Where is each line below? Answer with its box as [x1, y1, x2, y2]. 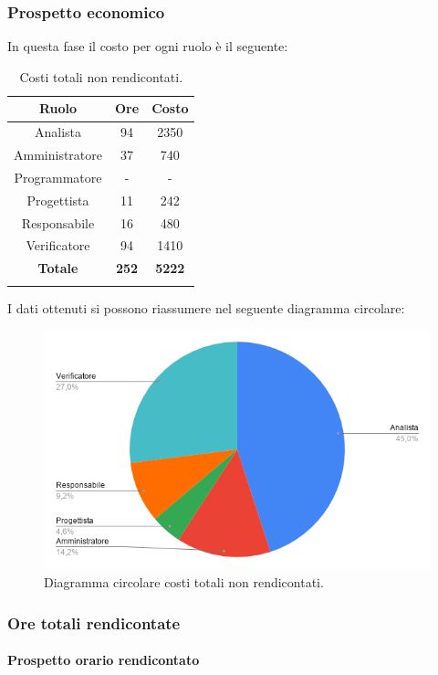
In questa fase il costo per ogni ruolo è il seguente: [7, 37, 288, 56]
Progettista [26, 190, 89, 209]
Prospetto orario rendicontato [7, 650, 200, 670]
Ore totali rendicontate [7, 611, 181, 634]
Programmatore [14, 167, 102, 186]
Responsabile [21, 213, 95, 232]
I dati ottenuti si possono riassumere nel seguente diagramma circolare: [7, 298, 405, 317]
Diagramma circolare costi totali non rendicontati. [44, 573, 324, 592]
